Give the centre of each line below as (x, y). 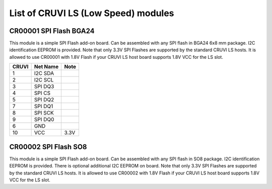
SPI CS (42, 93)
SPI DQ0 (44, 120)
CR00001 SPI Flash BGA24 (52, 31)
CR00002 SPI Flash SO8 (48, 147)
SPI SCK (44, 113)
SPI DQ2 (44, 100)
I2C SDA (44, 73)
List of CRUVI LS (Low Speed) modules (92, 13)
